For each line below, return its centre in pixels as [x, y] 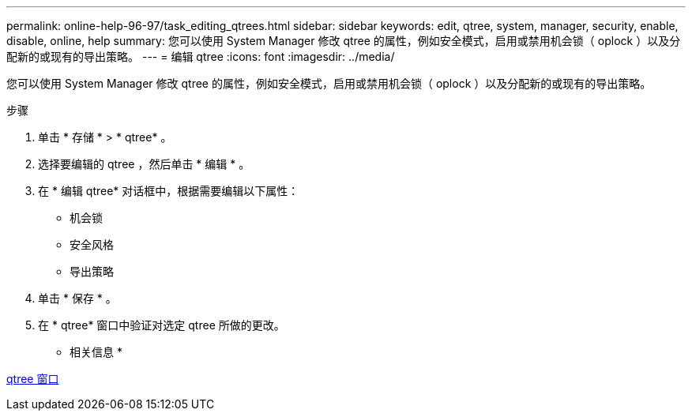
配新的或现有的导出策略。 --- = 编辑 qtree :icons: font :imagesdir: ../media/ [201, 56]
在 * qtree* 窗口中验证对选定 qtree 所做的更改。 [162, 325]
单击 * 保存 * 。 [77, 298]
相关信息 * [96, 352]
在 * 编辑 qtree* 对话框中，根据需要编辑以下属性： [169, 191]
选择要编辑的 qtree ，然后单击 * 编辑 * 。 [144, 164]
